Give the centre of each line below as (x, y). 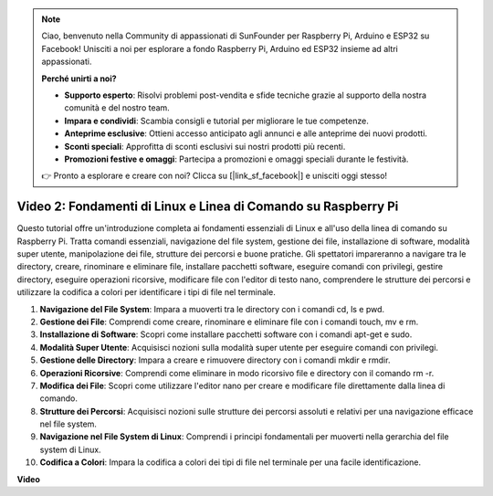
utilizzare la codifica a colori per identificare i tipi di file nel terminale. (146, 292)
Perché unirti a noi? (79, 79)
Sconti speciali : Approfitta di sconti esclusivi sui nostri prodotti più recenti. (205, 146)
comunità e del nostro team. (117, 108)
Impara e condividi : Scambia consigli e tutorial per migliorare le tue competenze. (216, 121)
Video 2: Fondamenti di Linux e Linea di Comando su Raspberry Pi (208, 207)
